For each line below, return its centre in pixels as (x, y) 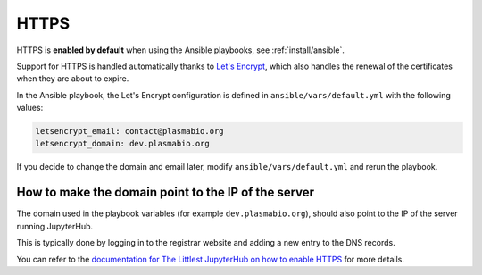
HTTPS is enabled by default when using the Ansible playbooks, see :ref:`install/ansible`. (181, 50)
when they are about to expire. (73, 79)
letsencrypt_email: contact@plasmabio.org (129, 131)
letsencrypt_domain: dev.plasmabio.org (122, 144)
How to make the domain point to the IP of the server (166, 192)
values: (30, 108)
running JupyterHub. (55, 226)
